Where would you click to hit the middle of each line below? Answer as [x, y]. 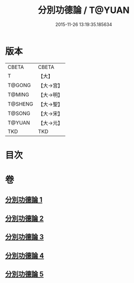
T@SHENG [20, 104]
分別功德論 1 [24, 200]
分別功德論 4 [25, 255]
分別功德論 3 [24, 237]
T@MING [18, 94]
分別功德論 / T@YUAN [84, 10]
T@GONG [19, 85]
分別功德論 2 [24, 218]
